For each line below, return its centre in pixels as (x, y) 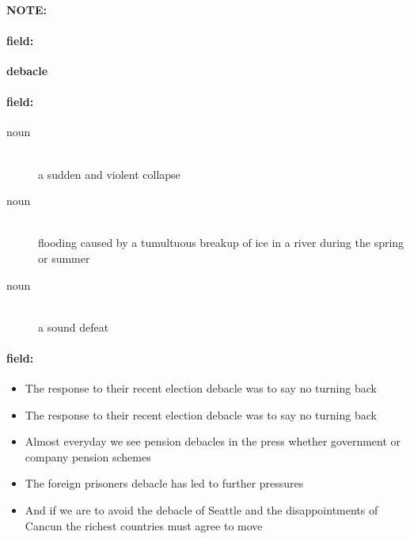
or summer (64, 258)
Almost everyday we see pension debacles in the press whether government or (213, 441)
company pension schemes (88, 456)
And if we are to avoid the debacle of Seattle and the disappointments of (201, 510)
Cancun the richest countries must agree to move (144, 525)
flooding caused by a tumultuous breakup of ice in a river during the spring (221, 243)
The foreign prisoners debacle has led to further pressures (164, 483)
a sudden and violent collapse (109, 174)
